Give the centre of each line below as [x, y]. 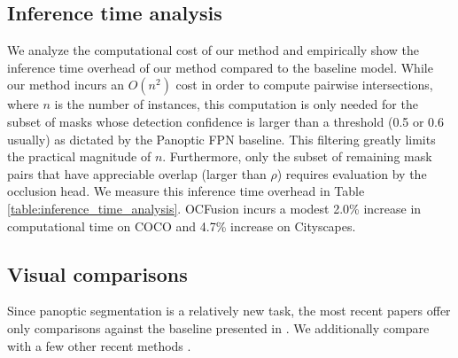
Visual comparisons [97, 273]
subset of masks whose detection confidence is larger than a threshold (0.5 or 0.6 [225, 121]
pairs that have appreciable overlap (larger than [137, 173]
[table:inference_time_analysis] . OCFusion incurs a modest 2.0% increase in [214, 208]
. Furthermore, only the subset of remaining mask [297, 156]
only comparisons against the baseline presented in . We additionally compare [218, 327]
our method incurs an [66, 85]
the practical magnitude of [79, 156]
